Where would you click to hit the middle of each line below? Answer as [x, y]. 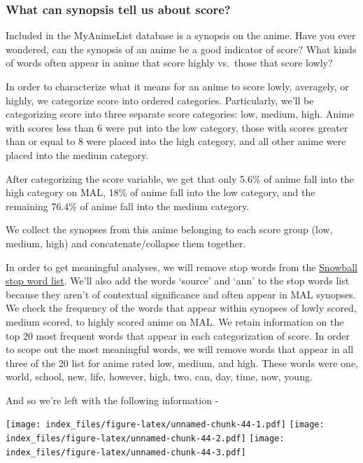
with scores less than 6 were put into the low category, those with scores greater [177, 127]
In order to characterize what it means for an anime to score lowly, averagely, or [177, 86]
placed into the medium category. [77, 154]
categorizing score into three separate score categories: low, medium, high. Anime [180, 114]
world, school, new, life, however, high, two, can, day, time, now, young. [159, 376]
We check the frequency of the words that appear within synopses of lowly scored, [181, 308]
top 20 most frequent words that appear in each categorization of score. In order [178, 335]
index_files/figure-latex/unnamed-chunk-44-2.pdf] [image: [145, 439]
